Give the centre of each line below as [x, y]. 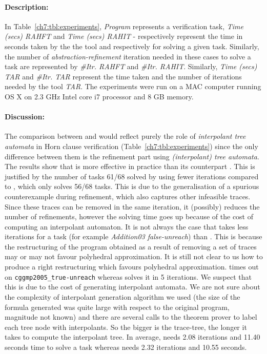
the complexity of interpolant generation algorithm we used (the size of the [122, 296]
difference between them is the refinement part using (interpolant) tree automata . [132, 156]
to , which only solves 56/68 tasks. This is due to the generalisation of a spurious [132, 186]
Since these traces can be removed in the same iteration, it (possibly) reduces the [132, 206]
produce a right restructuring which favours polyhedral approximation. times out [132, 267]
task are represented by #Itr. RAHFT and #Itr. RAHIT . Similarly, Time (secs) [131, 66]
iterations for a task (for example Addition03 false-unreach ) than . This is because [133, 236]
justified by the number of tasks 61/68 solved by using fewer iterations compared [132, 176]
